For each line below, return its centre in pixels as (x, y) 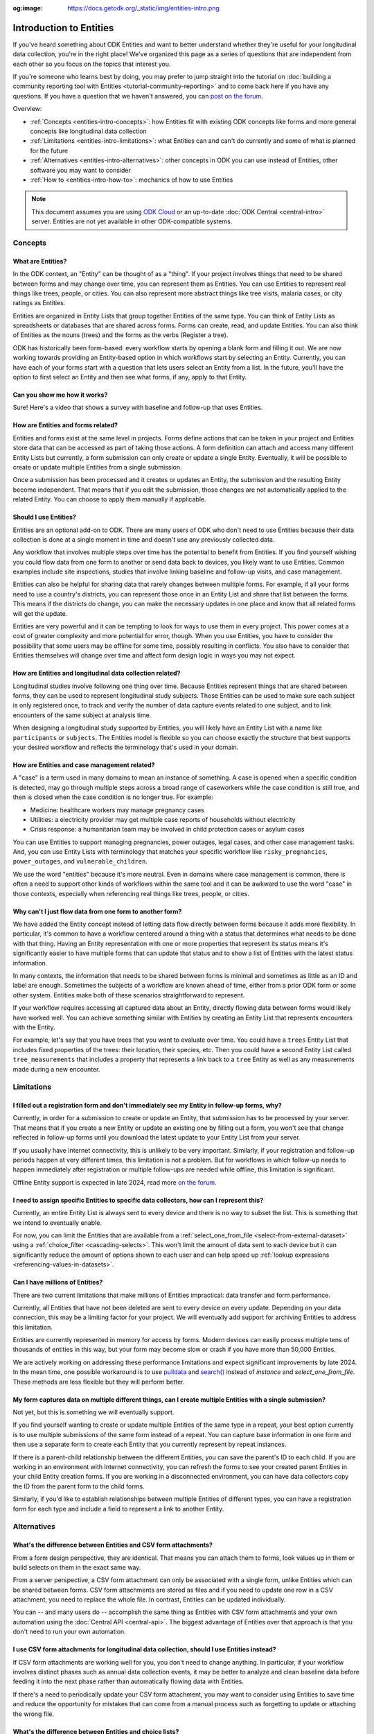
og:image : (28, 8)
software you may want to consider (80, 170)
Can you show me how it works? (60, 395)
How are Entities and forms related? (65, 425)
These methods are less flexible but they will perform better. (99, 1382)
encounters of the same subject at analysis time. (82, 715)
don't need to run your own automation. (69, 1632)
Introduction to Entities (63, 28)
